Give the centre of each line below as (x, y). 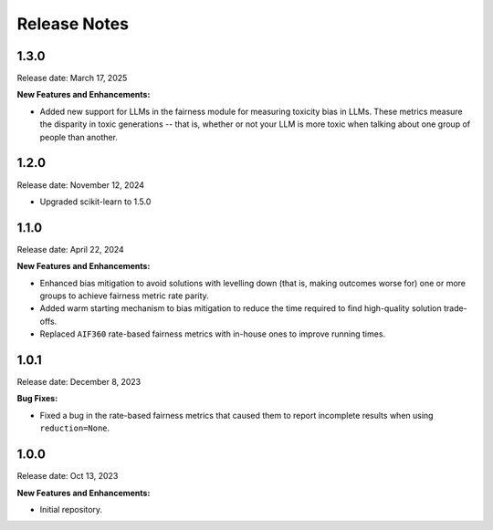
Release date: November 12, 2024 (81, 185)
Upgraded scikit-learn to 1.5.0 (95, 202)
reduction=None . (75, 428)
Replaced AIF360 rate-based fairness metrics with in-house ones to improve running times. (213, 334)
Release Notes (73, 24)
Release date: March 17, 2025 (72, 78)
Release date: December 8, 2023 (79, 382)
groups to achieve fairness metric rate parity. (124, 296)
